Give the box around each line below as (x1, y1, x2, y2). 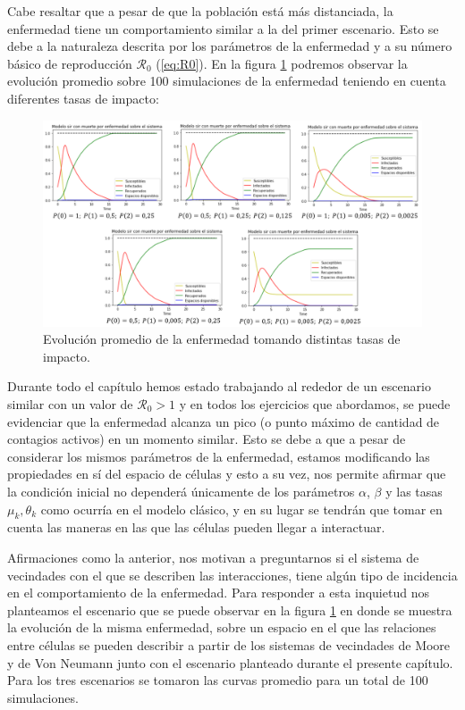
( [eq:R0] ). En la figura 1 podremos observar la (156, 54, 408, 72)
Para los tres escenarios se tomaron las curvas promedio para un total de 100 (7, 671, 428, 689)
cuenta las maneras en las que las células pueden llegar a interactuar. (7, 518, 385, 537)
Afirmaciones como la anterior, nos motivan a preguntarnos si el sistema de (7, 547, 419, 566)
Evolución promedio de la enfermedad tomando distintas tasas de (43, 330, 401, 348)
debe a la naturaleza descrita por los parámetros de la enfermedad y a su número (7, 37, 452, 55)
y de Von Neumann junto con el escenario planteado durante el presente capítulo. (7, 653, 453, 672)
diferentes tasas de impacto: (7, 88, 159, 107)
